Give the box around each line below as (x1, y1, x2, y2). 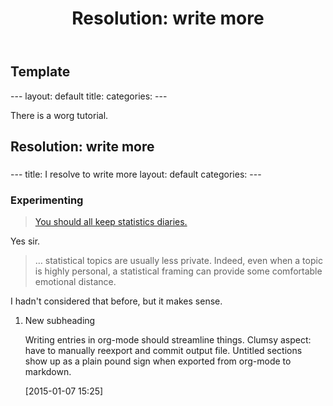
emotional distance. (34, 276, 117, 288)
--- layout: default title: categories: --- (10, 90, 168, 102)
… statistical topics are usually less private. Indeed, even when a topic (34, 255, 323, 267)
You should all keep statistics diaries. (34, 216, 188, 228)
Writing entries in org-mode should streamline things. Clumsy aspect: (24, 334, 312, 346)
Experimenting (10, 193, 84, 207)
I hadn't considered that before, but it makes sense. (10, 295, 223, 307)
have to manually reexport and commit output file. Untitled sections (24, 345, 303, 357)
